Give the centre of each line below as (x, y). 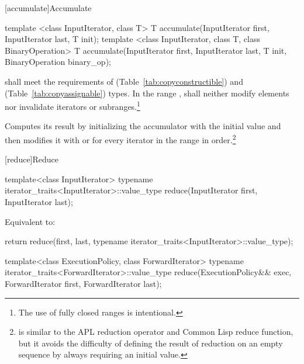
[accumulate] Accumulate (48, 8)
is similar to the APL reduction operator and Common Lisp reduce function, (156, 332)
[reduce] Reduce (32, 159)
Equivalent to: (30, 221)
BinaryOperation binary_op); (58, 62)
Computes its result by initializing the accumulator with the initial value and (143, 126)
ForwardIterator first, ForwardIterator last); (83, 283)
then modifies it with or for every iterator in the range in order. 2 (120, 139)
